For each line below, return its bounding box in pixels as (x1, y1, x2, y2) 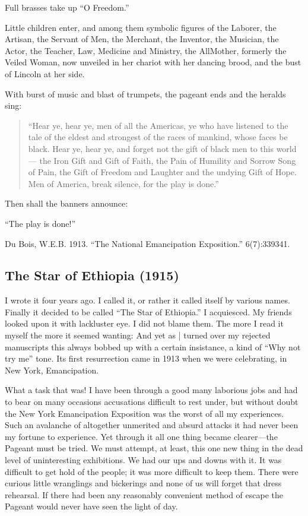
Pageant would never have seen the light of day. (5, 500, 178, 512)
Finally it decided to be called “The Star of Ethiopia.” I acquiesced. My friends (5, 305, 292, 318)
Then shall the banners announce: (5, 197, 128, 210)
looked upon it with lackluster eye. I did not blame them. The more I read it (5, 317, 284, 330)
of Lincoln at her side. (5, 67, 85, 80)
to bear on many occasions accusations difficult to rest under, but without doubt (5, 395, 299, 408)
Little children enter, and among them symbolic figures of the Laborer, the (5, 21, 277, 33)
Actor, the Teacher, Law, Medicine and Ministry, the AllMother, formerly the (5, 44, 287, 56)
